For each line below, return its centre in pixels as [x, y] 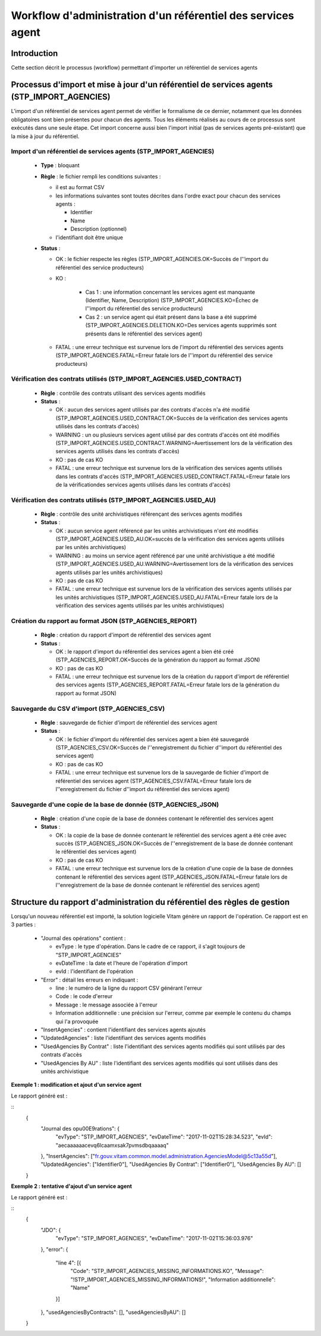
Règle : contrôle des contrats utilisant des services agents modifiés [123, 393]
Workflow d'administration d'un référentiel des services [152, 15]
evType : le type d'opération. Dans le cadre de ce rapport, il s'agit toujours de [150, 946]
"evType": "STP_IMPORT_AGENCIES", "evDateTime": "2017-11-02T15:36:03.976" [154, 1238]
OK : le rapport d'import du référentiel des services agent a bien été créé [145, 651]
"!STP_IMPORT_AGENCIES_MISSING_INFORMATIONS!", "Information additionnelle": [173, 1279]
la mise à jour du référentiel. [45, 136]
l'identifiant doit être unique [89, 237]
